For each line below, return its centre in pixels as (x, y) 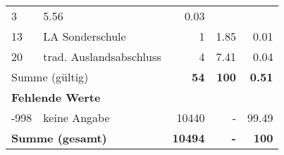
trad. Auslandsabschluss (102, 56)
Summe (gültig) (50, 77)
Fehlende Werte (56, 97)
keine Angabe (76, 117)
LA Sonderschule (85, 36)
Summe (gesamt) (59, 138)
